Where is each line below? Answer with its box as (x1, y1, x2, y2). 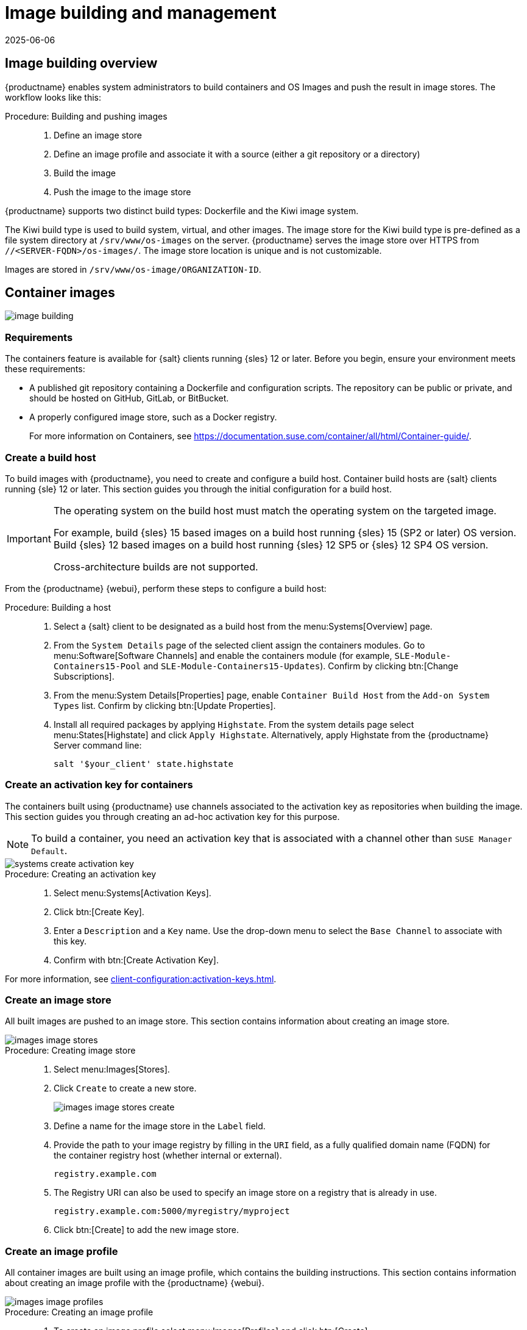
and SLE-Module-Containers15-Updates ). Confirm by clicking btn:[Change (143, 660, 459, 671)
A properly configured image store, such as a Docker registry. (29, 412, 277, 423)
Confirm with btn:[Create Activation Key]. (54, 954, 219, 965)
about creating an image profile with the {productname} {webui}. (5, 1278, 264, 1289)
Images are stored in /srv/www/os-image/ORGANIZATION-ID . (5, 264, 261, 275)
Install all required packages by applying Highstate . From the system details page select (54, 719, 414, 730)
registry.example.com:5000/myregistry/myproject (54, 1206, 290, 1217)
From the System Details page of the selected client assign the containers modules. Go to (54, 639, 425, 650)
